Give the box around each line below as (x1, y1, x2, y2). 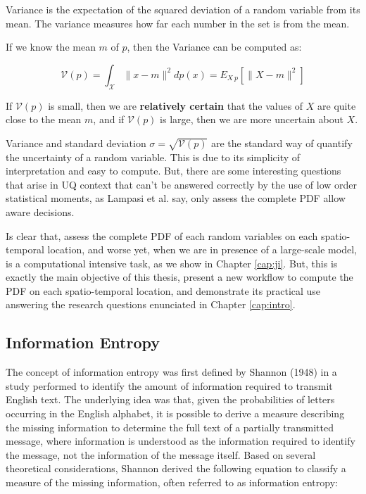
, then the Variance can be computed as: (127, 39, 302, 54)
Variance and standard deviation (6, 135, 146, 150)
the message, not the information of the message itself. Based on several (6, 447, 316, 462)
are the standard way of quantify (210, 135, 353, 150)
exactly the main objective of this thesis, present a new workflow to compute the (6, 270, 353, 284)
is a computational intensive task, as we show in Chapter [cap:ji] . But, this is (6, 255, 338, 270)
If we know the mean (6, 39, 96, 54)
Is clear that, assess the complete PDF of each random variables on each (6, 228, 318, 243)
